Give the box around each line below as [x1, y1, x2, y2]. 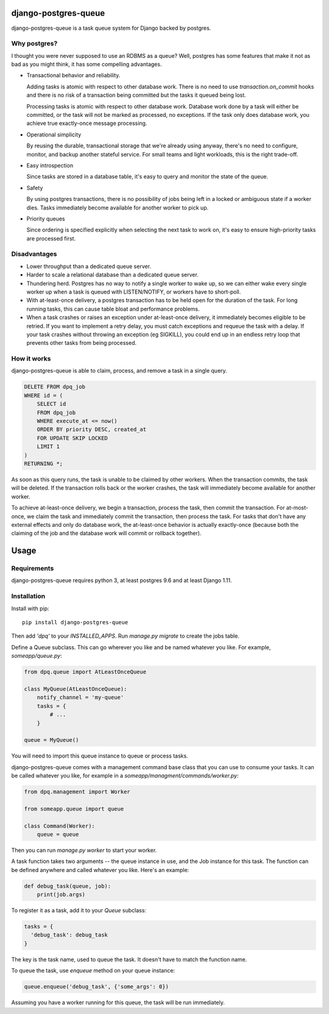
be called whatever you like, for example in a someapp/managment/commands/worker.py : [11, 772, 239, 780]
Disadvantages [11, 250, 57, 258]
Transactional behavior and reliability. [26, 72, 121, 79]
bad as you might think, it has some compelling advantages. [11, 61, 162, 68]
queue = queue [37, 831, 79, 837]
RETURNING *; [24, 460, 63, 467]
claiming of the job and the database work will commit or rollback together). [11, 530, 202, 537]
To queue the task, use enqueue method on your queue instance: [11, 967, 175, 974]
